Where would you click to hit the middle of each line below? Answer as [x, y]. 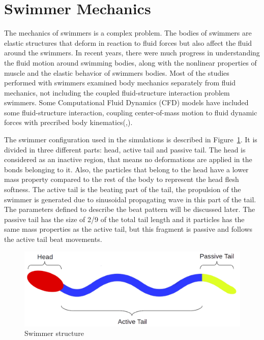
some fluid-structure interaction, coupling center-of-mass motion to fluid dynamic [131, 112]
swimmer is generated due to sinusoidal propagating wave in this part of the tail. [130, 199]
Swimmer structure [54, 333]
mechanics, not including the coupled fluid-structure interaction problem [117, 92]
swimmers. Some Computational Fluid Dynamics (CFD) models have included [126, 102]
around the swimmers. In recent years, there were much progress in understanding [132, 53]
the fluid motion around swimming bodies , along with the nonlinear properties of [130, 62]
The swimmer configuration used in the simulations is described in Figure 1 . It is [131, 140]
